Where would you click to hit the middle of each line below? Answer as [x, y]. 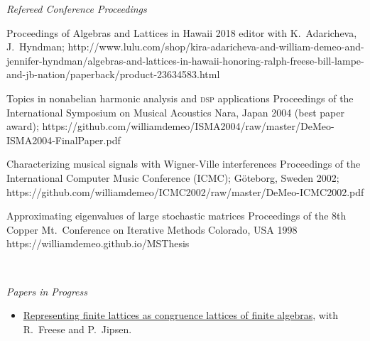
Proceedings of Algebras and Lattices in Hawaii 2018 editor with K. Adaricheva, [182, 32]
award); [23, 126]
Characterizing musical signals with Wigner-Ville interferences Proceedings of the [184, 164]
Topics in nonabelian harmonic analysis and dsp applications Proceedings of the [180, 98]
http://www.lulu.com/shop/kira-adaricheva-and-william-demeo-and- [216, 47]
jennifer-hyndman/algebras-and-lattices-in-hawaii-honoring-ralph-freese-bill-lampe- [185, 60]
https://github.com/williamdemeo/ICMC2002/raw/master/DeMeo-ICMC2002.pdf [185, 191]
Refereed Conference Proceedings [77, 9]
